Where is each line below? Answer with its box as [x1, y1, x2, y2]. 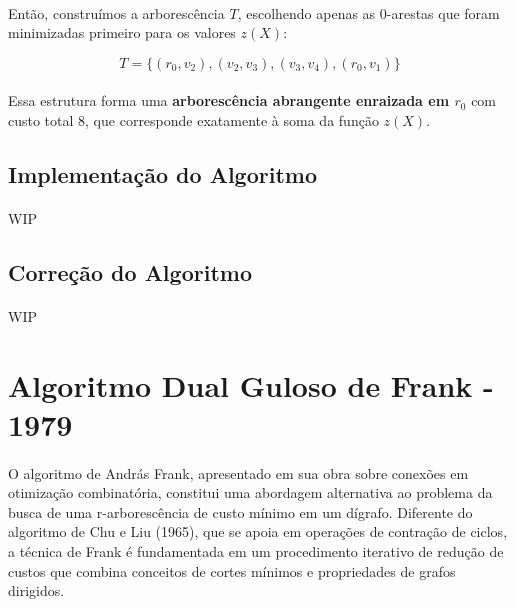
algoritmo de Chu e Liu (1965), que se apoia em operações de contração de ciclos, [8, 521, 508, 542]
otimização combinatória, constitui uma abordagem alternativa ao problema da [8, 482, 493, 503]
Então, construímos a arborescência [8, 2, 225, 23]
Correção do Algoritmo [8, 256, 252, 287]
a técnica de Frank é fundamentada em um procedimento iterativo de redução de [8, 541, 504, 562]
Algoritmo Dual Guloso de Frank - [8, 364, 494, 405]
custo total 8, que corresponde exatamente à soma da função [8, 109, 379, 130]
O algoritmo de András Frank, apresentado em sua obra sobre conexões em [8, 462, 469, 483]
